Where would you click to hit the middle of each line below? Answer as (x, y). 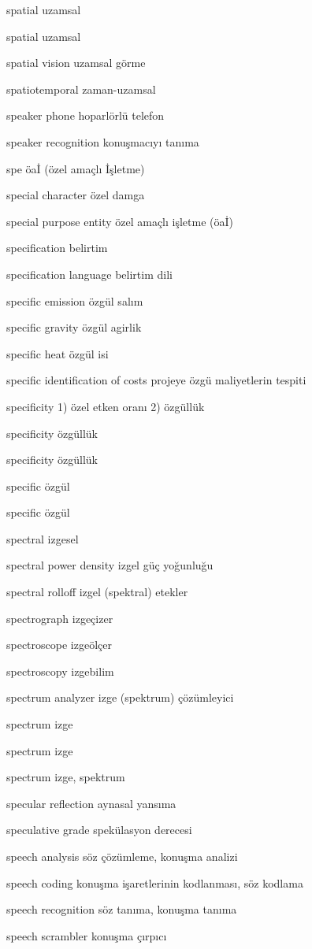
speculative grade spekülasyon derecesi (99, 830)
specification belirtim (57, 248)
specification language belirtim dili (89, 274)
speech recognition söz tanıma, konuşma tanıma (122, 909)
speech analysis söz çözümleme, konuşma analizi (122, 856)
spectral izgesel (43, 538)
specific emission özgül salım (75, 300)
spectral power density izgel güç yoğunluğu (110, 565)
